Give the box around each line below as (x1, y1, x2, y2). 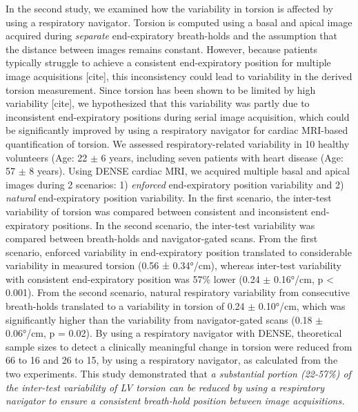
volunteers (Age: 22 (6, 150, 88, 164)
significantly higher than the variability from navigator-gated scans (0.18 (6, 312, 312, 326)
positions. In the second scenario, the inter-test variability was (52, 217, 315, 232)
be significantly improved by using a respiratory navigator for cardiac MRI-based (6, 123, 348, 137)
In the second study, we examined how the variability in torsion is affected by (6, 1, 333, 15)
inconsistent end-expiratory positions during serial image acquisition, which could (6, 109, 350, 124)
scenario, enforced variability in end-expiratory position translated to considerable (6, 244, 352, 259)
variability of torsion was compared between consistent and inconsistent (6, 204, 308, 218)
